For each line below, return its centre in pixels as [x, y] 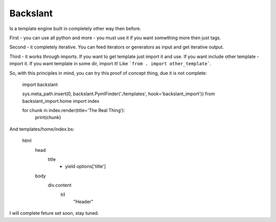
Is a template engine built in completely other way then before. [75, 29]
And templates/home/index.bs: [42, 129]
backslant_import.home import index [61, 101]
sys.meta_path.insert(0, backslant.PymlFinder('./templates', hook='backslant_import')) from [119, 94]
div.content [60, 185]
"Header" [83, 202]
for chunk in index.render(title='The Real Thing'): [74, 110]
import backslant [40, 85]
